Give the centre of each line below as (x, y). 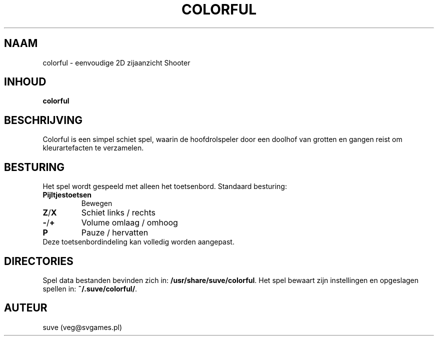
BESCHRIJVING (43, 120)
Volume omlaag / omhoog (129, 223)
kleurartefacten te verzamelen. (93, 148)
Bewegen (97, 203)
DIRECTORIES (39, 261)
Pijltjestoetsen (67, 195)
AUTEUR (26, 308)
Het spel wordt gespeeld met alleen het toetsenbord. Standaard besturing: (165, 186)
